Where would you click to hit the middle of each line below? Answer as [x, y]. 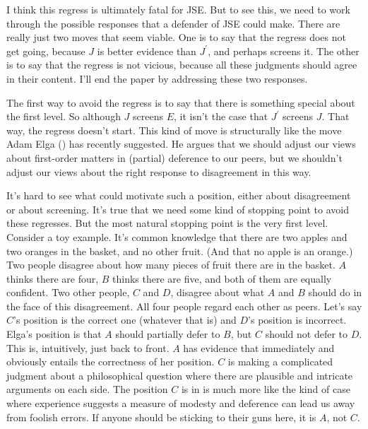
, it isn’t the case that [221, 116]
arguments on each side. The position [87, 389]
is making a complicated [280, 362]
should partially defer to [168, 334]
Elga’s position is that [54, 334]
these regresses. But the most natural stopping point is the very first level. [167, 223]
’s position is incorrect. [297, 320]
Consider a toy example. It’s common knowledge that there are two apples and [177, 236]
